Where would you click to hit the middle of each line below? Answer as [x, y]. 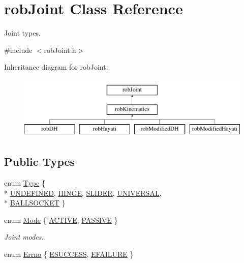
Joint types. [22, 33]
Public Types [40, 162]
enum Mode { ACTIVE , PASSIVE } [61, 220]
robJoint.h [60, 50]
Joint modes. [24, 237]
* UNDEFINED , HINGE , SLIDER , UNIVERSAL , [83, 193]
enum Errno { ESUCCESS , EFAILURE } [69, 254]
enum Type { [25, 183]
